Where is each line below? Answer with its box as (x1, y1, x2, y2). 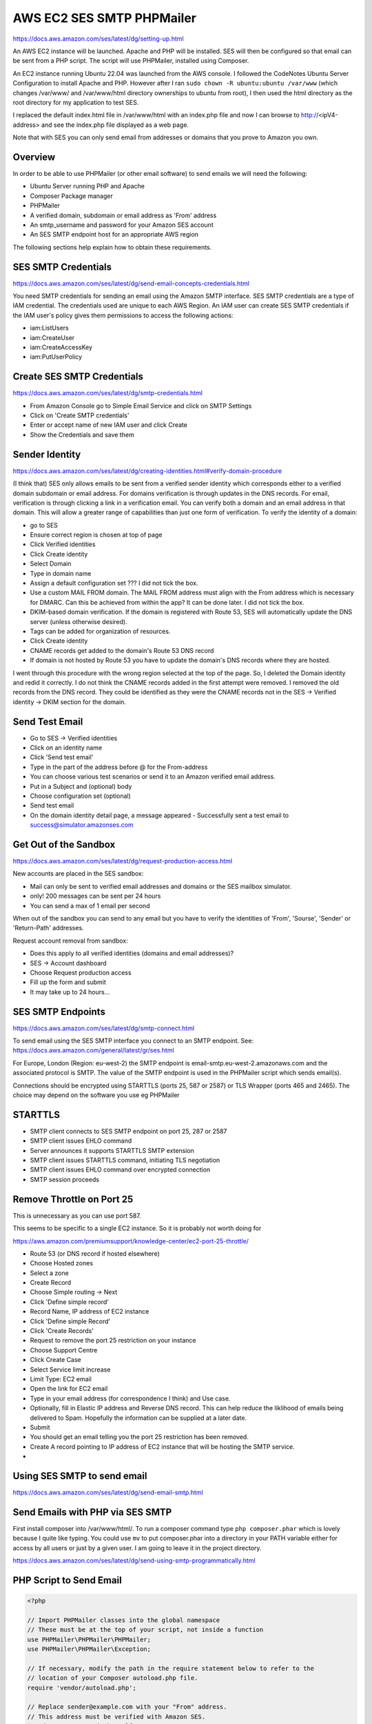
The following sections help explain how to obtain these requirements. (12, 243, 212, 251)
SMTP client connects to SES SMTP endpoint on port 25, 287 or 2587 (30, 1127, 227, 1135)
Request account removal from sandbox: (12, 936, 129, 945)
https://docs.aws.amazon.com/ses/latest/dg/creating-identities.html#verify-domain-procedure (12, 466, 282, 475)
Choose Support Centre (30, 1345, 98, 1354)
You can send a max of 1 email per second (30, 901, 150, 910)
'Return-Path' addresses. (12, 924, 84, 932)
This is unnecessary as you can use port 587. (12, 1211, 141, 1220)
